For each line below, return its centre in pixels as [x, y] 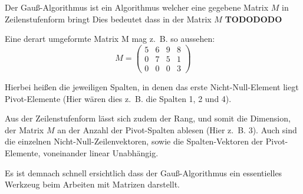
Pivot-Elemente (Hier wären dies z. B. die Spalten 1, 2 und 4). [118, 98]
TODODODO [253, 19]
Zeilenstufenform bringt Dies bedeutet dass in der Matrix [108, 19]
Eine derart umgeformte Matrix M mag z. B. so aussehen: [110, 39]
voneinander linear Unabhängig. [101, 152]
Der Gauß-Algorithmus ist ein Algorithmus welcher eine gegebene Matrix [137, 7]
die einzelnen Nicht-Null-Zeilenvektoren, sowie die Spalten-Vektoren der [134, 141]
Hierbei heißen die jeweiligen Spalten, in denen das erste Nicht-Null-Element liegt [152, 86]
